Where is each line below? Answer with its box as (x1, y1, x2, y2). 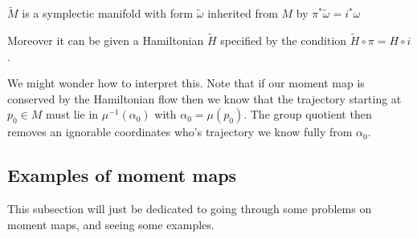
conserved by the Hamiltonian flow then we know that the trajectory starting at (7, 90, 402, 107)
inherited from (207, 5, 278, 22)
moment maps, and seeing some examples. (7, 216, 215, 232)
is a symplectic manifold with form (22, 5, 194, 22)
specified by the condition (220, 32, 347, 49)
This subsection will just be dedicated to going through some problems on (7, 200, 372, 217)
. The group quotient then (243, 106, 372, 123)
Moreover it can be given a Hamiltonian (7, 32, 204, 49)
